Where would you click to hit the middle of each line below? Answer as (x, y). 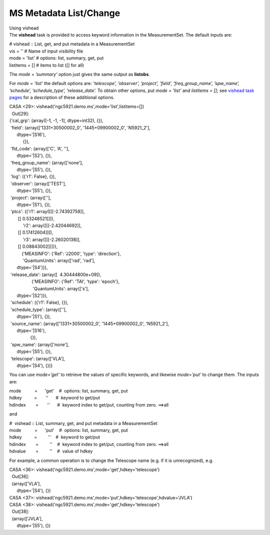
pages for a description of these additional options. (62, 97)
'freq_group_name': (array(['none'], (47, 162)
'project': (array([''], (31, 197)
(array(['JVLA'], (27, 518)
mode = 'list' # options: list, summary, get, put (56, 58)
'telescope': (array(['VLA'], (37, 358)
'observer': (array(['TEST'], (38, 183)
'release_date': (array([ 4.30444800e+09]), (56, 274)
